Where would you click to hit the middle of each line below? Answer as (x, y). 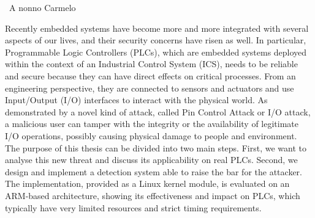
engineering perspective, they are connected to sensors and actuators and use (150, 88)
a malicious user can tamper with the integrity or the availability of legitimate (152, 124)
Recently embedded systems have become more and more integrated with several (157, 28)
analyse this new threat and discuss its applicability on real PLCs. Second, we (151, 160)
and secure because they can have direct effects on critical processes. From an (150, 75)
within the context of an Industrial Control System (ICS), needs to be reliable (151, 64)
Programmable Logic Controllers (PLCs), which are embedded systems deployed (156, 52)
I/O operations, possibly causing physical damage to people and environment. (151, 135)
